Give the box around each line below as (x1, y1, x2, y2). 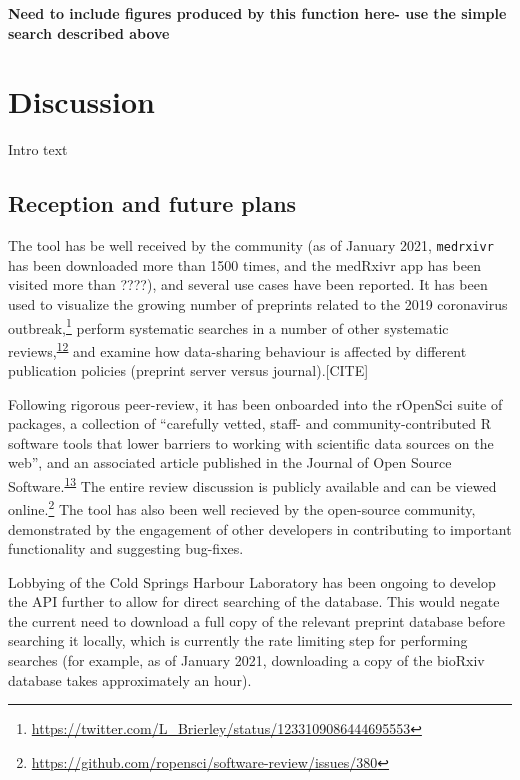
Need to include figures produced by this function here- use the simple (8, 3, 507, 23)
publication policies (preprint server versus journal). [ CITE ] (8, 360, 369, 381)
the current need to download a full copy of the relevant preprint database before (8, 610, 505, 631)
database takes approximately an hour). (8, 669, 252, 690)
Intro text (8, 139, 68, 160)
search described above (8, 22, 170, 43)
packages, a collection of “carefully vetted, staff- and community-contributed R (8, 413, 492, 434)
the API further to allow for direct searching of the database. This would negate (8, 591, 500, 612)
